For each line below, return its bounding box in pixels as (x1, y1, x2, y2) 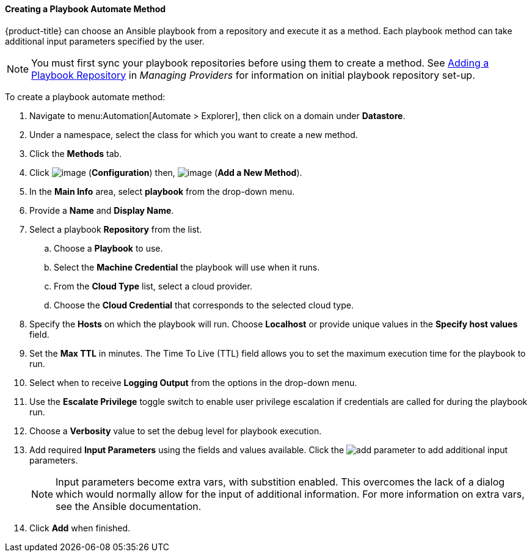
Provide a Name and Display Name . (29, 205, 174, 216)
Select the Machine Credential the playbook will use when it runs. (54, 261, 320, 272)
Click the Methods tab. (29, 148, 122, 159)
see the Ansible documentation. (56, 500, 202, 512)
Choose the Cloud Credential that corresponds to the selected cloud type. (54, 299, 354, 310)
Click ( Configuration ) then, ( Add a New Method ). (29, 167, 302, 178)
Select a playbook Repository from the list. (29, 224, 202, 235)
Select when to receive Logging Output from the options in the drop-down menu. (29, 377, 357, 388)
